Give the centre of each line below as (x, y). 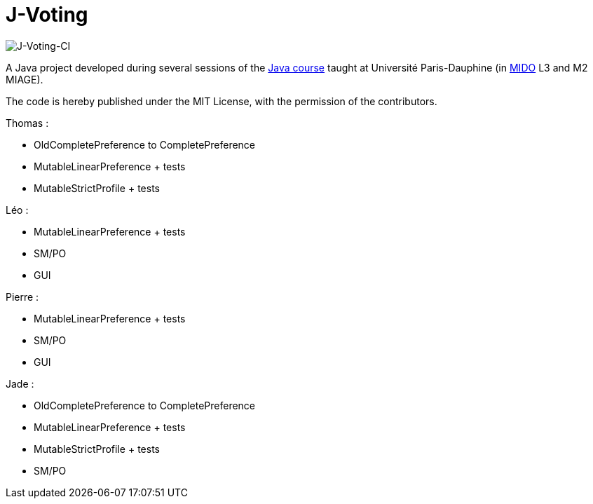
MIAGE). (25, 79)
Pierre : (22, 297)
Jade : (20, 383)
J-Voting (47, 15)
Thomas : (27, 123)
